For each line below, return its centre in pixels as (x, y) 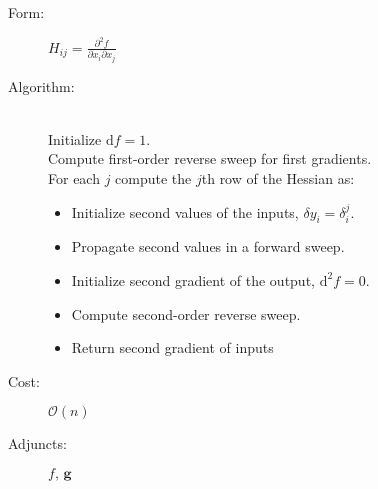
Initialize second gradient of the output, (193, 279)
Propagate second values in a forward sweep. (208, 246)
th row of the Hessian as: (278, 178)
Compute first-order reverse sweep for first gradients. (210, 158)
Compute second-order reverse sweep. (186, 313)
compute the (153, 178)
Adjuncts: (37, 443)
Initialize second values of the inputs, (185, 211)
